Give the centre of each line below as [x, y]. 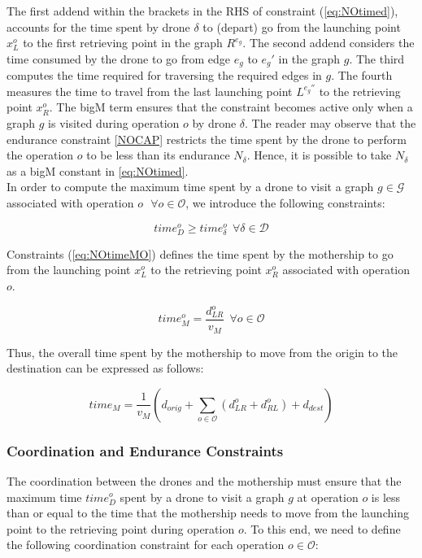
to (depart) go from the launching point [302, 26]
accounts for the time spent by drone [98, 26]
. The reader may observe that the [331, 123]
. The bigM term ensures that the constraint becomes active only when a [231, 107]
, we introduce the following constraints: [285, 202]
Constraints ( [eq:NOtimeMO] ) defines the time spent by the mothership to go [200, 253]
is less [386, 497]
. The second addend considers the [328, 43]
